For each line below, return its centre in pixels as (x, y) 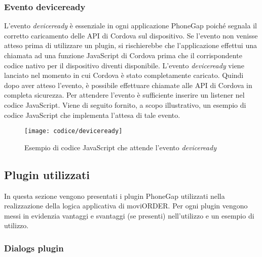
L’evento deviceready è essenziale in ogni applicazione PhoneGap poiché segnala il (130, 26)
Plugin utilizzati (47, 174)
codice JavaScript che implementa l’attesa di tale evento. (92, 115)
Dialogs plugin (34, 248)
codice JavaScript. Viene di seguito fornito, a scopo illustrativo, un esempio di (125, 104)
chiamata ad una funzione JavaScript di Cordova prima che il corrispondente (123, 55)
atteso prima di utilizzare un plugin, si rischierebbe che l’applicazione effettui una (130, 45)
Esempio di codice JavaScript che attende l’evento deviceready (120, 147)
